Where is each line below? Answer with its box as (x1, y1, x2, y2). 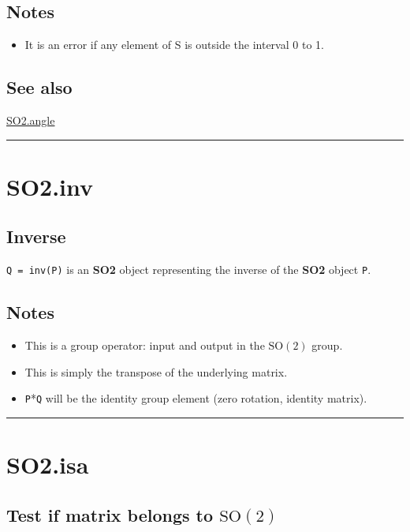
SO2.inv (6, 170, 94, 202)
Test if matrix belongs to (6, 502, 214, 526)
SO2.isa (6, 448, 89, 481)
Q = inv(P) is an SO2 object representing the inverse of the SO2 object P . (6, 261, 371, 278)
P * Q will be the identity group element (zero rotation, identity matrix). (24, 390, 367, 406)
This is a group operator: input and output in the (24, 337, 265, 354)
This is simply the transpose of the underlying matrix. (24, 363, 288, 380)
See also (6, 75, 73, 99)
